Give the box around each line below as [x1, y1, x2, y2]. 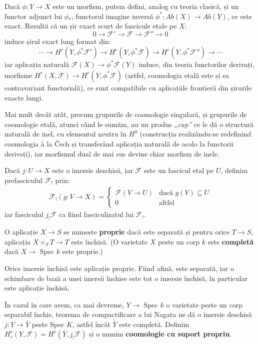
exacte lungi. [4, 92, 43, 102]
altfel [158, 199, 174, 207]
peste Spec [31, 318, 64, 329]
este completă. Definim [119, 318, 189, 329]
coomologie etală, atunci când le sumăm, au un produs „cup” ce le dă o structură [4, 118, 253, 129]
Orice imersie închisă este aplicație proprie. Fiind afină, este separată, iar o [4, 262, 234, 273]
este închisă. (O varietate [71, 236, 148, 246]
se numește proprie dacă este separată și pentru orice [63, 226, 230, 237]
